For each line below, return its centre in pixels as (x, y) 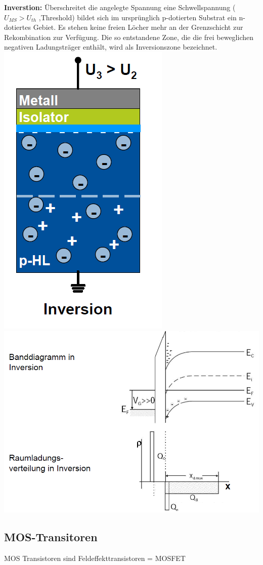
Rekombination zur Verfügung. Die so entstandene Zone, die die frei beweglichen (129, 37)
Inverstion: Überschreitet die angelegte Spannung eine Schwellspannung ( (120, 7)
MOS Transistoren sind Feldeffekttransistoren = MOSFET (95, 558)
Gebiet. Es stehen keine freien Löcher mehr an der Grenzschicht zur (138, 27)
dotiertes (18, 27)
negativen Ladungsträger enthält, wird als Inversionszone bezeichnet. (111, 47)
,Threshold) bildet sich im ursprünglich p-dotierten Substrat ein (138, 17)
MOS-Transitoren (51, 537)
